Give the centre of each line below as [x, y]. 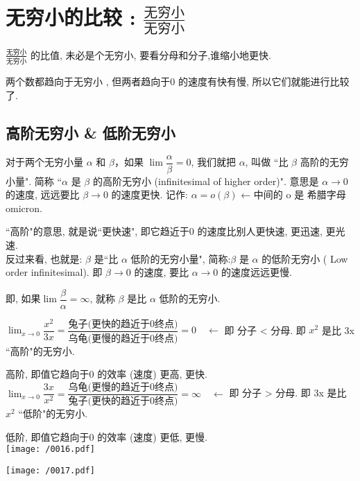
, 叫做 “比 [267, 162]
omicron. [24, 208]
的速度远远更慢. [256, 272]
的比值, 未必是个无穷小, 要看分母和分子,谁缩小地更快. [151, 54]
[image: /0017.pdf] [50, 470]
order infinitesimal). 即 [54, 272]
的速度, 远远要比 [43, 194]
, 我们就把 [213, 162]
